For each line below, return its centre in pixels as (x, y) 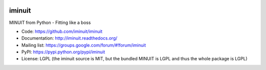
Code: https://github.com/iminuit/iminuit (62, 31)
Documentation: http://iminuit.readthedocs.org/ (69, 38)
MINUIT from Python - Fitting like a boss (50, 23)
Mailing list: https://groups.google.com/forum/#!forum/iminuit (84, 45)
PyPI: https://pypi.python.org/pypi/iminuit (63, 52)
